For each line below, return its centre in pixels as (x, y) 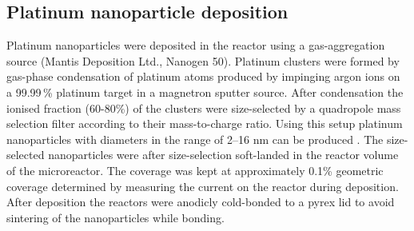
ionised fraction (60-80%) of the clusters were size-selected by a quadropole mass (204, 108)
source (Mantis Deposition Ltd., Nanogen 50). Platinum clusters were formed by (203, 60)
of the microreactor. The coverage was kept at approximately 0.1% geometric (195, 170)
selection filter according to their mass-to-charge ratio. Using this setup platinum (205, 123)
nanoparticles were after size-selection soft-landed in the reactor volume (223, 155)
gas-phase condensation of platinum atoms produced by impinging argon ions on (203, 76)
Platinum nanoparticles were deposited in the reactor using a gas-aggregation (196, 45)
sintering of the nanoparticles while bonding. (115, 217)
